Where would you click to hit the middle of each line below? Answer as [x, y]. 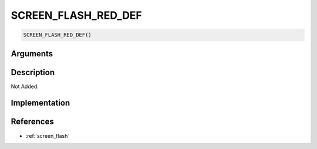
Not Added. [25, 86]
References [32, 122]
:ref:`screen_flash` [48, 136]
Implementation [41, 103]
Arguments [32, 54]
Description [33, 72]
